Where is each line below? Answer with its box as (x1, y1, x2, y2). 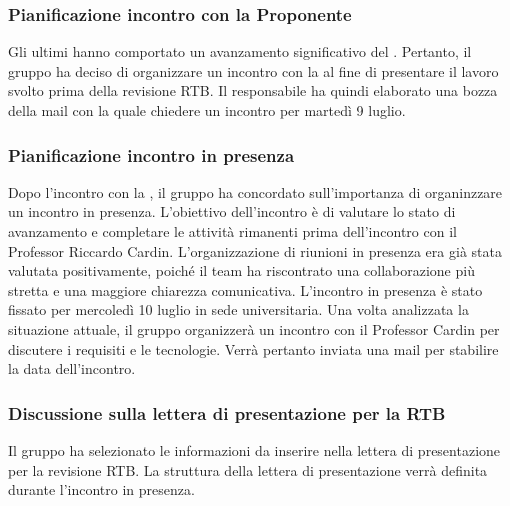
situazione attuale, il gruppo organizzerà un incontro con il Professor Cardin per (8, 318, 500, 339)
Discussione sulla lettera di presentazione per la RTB (8, 400, 446, 425)
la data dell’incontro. (8, 358, 136, 379)
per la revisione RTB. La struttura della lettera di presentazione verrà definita (8, 459, 488, 480)
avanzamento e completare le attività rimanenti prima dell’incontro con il (8, 221, 457, 241)
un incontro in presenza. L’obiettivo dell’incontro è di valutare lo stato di (8, 201, 456, 222)
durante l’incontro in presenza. (8, 479, 195, 500)
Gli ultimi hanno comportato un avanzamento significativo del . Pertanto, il (8, 41, 472, 62)
